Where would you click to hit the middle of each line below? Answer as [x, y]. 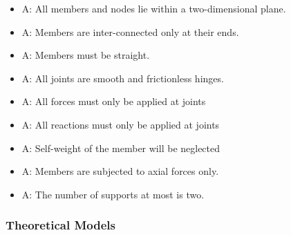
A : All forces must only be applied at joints [114, 101]
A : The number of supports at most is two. [113, 194]
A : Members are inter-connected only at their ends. [130, 31]
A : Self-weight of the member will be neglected [121, 148]
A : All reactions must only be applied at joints [121, 124]
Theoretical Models [60, 225]
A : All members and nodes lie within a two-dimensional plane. [154, 8]
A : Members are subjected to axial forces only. [120, 171]
